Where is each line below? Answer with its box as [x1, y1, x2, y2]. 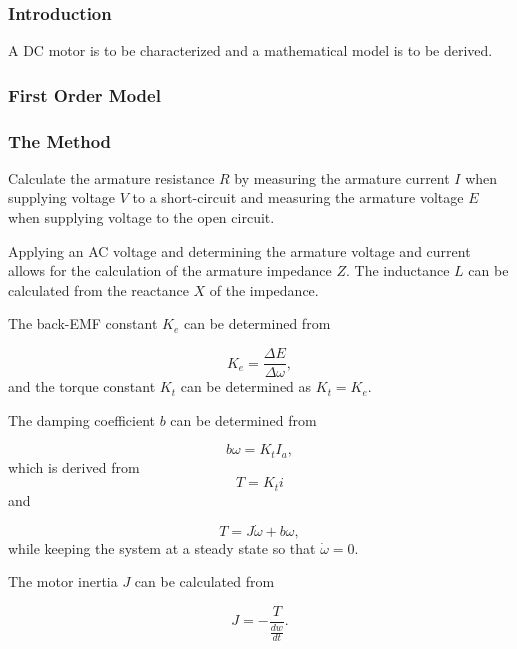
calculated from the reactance [8, 279, 189, 300]
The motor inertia [8, 571, 118, 592]
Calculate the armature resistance [8, 167, 215, 188]
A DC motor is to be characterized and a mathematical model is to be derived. [8, 40, 493, 61]
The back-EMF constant [8, 313, 158, 334]
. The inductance [345, 260, 450, 281]
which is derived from [8, 456, 140, 477]
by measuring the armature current [234, 167, 450, 188]
